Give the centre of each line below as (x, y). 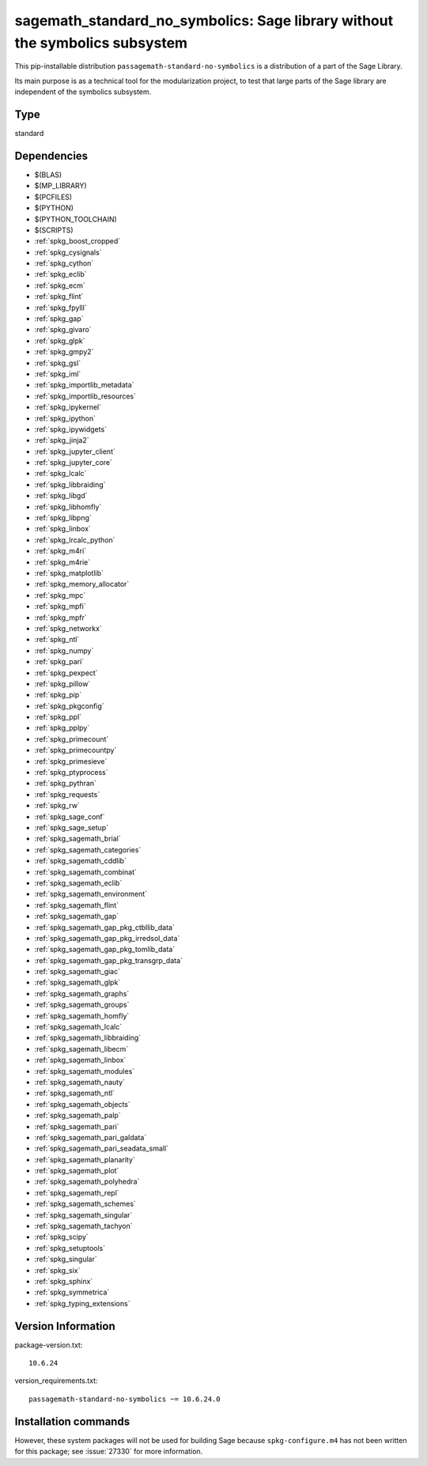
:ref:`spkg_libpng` (63, 518)
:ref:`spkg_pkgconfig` (69, 706)
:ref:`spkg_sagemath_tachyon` (83, 1226)
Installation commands (72, 1421)
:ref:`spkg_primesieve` (71, 761)
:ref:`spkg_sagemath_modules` (85, 1071)
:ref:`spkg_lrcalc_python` (75, 540)
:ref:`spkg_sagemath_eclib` (78, 882)
